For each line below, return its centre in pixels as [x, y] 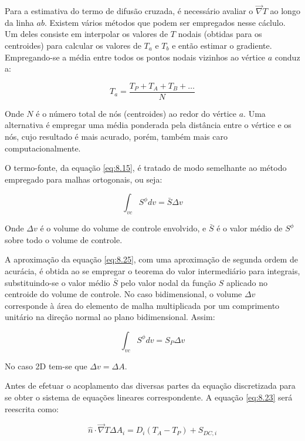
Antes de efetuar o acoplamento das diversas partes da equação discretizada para [150, 386]
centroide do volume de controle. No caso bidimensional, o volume [123, 294]
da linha [19, 22]
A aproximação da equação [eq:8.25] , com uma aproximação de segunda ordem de [151, 259]
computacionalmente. [43, 148]
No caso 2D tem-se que [46, 366]
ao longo [285, 11]
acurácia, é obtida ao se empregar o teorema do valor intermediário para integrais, [152, 270]
